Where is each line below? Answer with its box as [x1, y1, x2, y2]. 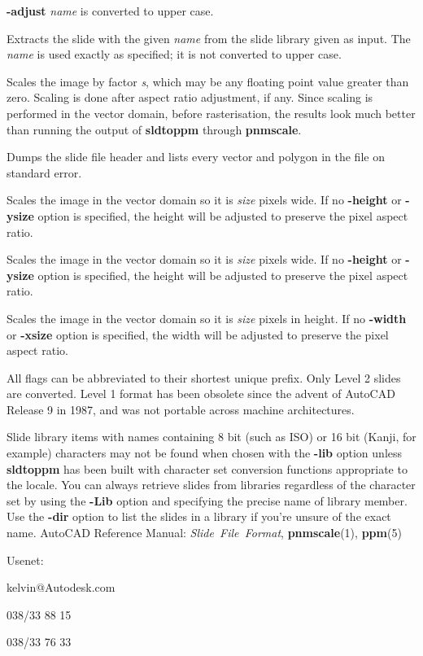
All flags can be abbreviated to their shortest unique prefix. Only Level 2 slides [7, 369, 401, 386]
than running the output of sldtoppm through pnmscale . [7, 120, 302, 138]
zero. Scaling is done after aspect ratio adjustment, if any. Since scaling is [7, 89, 373, 106]
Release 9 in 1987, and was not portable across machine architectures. [7, 400, 355, 418]
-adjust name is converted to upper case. [7, 2, 214, 19]
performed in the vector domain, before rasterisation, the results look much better [7, 104, 416, 121]
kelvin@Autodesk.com [7, 579, 116, 596]
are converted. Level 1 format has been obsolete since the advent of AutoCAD [7, 385, 395, 402]
